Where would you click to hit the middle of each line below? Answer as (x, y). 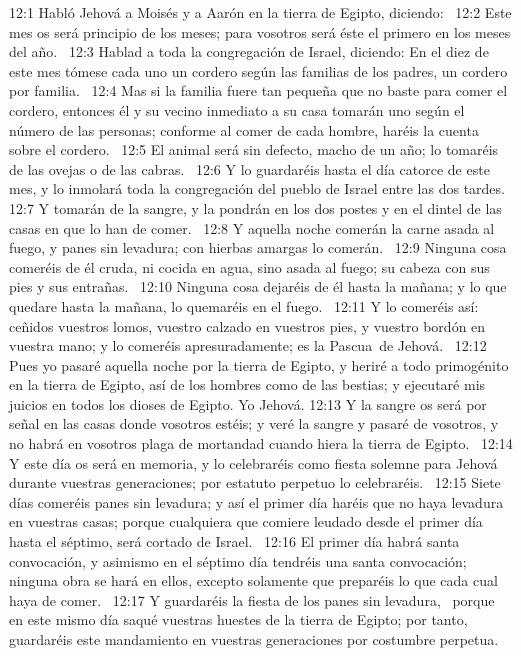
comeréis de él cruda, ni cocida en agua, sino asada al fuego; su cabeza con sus (249, 266)
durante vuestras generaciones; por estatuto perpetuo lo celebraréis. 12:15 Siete (255, 482)
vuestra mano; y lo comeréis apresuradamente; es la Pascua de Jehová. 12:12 (248, 345)
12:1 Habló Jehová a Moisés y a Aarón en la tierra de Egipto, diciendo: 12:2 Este (260, 12)
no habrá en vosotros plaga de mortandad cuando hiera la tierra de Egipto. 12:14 (261, 443)
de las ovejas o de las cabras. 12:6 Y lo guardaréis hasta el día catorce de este (249, 168)
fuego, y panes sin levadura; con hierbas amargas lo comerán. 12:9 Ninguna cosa (258, 247)
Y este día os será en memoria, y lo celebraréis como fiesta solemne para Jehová (253, 462)
